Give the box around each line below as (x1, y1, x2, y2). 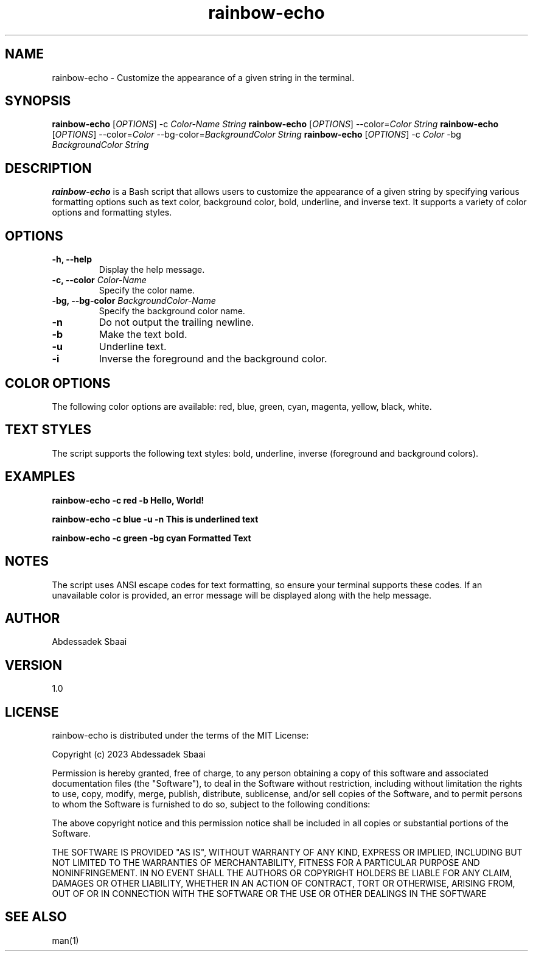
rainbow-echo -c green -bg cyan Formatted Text (52, 532, 251, 543)
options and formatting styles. (52, 207, 172, 218)
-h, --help (52, 254, 92, 265)
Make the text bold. (99, 328, 187, 341)
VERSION (5, 657, 63, 673)
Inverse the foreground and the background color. (99, 353, 327, 365)
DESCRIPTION (5, 160, 92, 176)
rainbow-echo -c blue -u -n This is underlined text (52, 513, 259, 524)
